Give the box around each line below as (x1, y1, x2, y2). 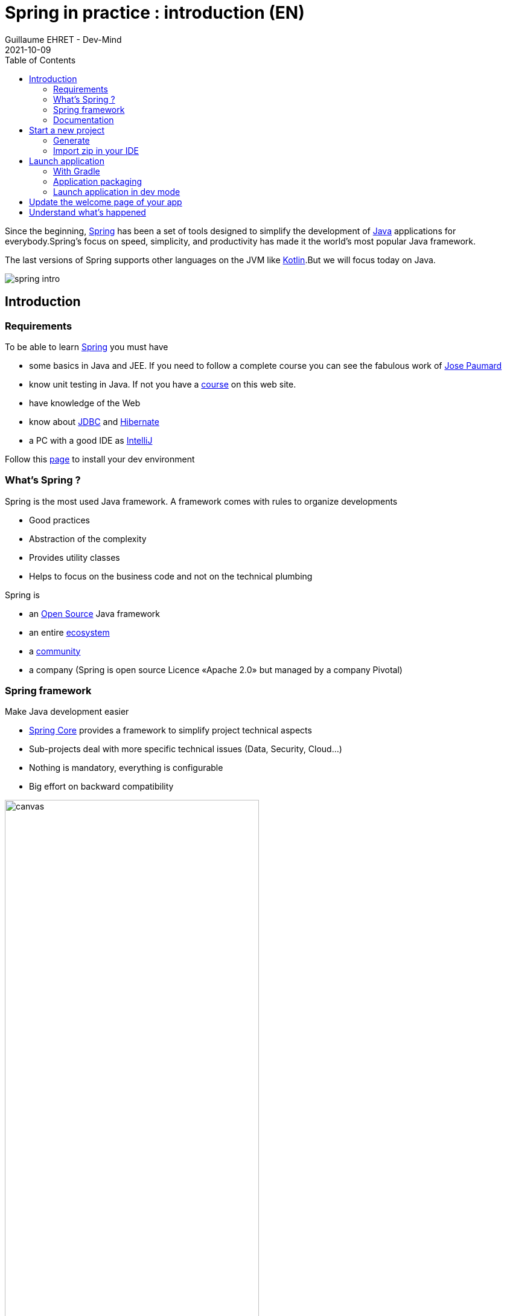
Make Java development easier (5, 706, 129, 717)
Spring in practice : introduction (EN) (5, 2, 305, 23)
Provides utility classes (29, 552, 120, 563)
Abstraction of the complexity (29, 533, 147, 544)
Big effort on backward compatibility (29, 781, 174, 792)
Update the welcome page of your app (29, 196, 182, 207)
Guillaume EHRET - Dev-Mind (5, 34, 122, 45)
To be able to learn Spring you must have (5, 341, 168, 352)
